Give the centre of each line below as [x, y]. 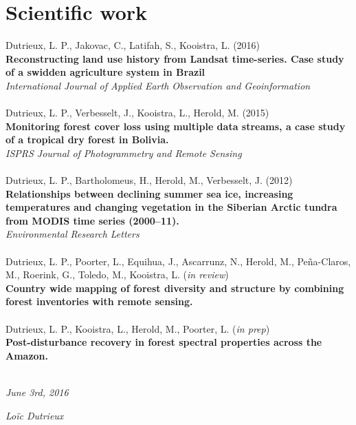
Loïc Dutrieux [35, 415]
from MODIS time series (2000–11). [92, 220]
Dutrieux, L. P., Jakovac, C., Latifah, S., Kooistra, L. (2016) [133, 45]
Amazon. [27, 355]
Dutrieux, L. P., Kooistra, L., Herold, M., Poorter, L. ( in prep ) [138, 328]
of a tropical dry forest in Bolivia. [87, 139]
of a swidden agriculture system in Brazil [105, 72]
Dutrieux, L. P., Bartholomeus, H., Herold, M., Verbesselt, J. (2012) [149, 180]
